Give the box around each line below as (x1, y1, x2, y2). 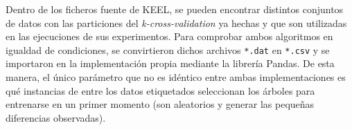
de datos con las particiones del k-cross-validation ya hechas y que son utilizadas (6, 15, 347, 30)
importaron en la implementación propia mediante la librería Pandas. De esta (6, 56, 335, 71)
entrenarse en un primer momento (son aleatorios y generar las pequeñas (6, 97, 315, 111)
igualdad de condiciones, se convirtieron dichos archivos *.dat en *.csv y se (6, 42, 330, 57)
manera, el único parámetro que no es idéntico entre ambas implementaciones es (6, 70, 346, 84)
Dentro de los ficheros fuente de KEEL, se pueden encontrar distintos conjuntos (6, 2, 344, 16)
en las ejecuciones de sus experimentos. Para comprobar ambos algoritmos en (6, 29, 333, 44)
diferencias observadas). (6, 110, 106, 124)
